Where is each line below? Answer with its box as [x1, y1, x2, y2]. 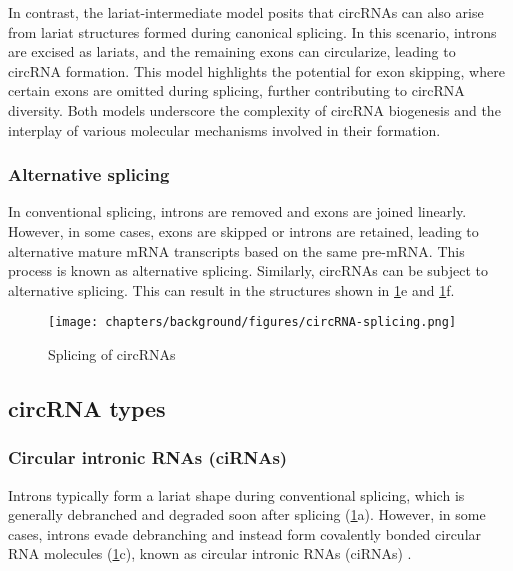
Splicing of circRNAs [48, 344, 176, 364]
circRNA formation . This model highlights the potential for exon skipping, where [8, 60, 505, 81]
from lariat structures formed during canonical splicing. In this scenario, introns [8, 21, 497, 42]
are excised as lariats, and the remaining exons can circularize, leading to [8, 41, 456, 62]
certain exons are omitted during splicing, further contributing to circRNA [8, 80, 465, 101]
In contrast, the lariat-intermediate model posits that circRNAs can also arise [8, 2, 484, 22]
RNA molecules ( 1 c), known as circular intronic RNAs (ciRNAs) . [8, 543, 412, 564]
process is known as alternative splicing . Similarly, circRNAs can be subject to [8, 260, 489, 281]
